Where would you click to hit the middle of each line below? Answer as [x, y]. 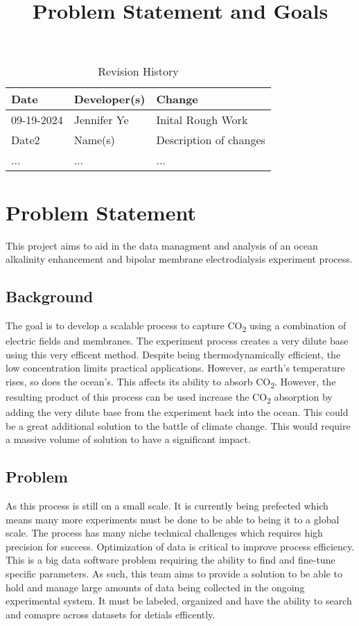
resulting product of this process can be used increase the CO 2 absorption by [169, 397]
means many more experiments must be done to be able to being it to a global [173, 519]
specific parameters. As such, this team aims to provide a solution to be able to [174, 573]
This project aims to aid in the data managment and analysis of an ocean [162, 245]
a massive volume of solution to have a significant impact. [128, 439]
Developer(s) [110, 99]
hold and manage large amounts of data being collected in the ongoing [155, 587]
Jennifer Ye [101, 120]
